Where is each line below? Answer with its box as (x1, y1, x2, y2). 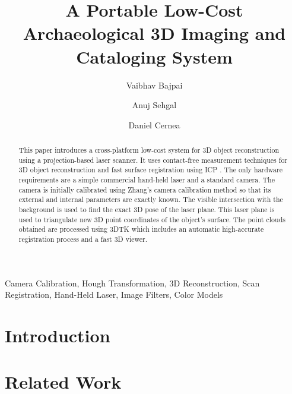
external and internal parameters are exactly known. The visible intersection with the (18, 194, 283, 204)
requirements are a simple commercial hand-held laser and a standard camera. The (18, 175, 275, 185)
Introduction (5, 323, 110, 348)
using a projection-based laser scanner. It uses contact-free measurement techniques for (18, 155, 287, 165)
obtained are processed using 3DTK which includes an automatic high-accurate (18, 224, 264, 234)
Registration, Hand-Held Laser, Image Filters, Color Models (5, 288, 223, 301)
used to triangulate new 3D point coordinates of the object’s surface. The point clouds (18, 214, 285, 224)
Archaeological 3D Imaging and (23, 21, 286, 45)
